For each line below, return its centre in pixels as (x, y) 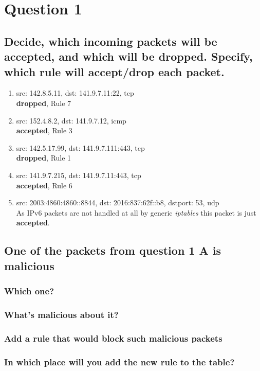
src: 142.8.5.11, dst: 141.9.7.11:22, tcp (75, 93)
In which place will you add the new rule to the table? (119, 361)
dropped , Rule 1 (44, 158)
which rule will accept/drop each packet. (114, 71)
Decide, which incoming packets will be (111, 41)
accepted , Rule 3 (44, 130)
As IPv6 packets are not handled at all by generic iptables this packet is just (136, 212)
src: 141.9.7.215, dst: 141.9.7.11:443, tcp (79, 175)
